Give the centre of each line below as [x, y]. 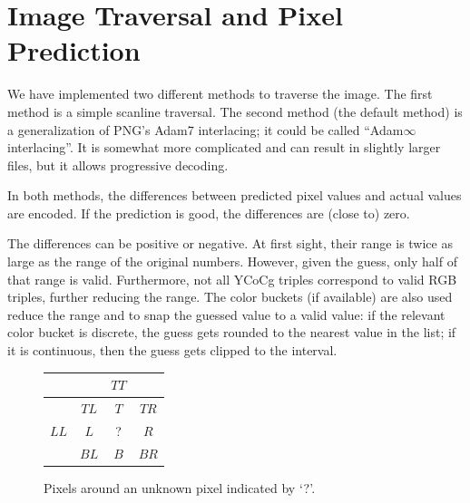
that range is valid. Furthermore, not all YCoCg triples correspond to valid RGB [232, 279]
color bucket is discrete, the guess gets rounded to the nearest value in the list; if [232, 332]
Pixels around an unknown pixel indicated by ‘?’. [180, 487]
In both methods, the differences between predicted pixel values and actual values [235, 195]
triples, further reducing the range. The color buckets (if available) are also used [230, 297]
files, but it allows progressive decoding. [118, 164]
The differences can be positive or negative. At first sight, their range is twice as [230, 243]
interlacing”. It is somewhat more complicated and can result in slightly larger [224, 147]
